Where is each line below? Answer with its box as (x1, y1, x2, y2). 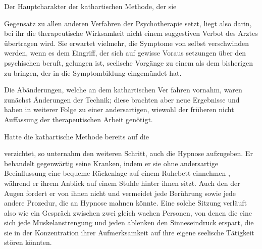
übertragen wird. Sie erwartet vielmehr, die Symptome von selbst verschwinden (4, 37, 249, 48)
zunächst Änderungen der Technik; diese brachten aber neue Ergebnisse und (4, 94, 240, 105)
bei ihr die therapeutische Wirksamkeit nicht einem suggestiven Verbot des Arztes (4, 28, 258, 38)
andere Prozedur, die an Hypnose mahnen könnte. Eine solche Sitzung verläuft (4, 197, 247, 208)
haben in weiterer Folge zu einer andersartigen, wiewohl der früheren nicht (4, 104, 234, 115)
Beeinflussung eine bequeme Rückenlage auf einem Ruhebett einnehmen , (4, 168, 230, 178)
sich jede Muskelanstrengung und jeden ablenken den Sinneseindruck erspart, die (4, 217, 254, 228)
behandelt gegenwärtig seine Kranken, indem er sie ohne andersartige (4, 158, 218, 168)
